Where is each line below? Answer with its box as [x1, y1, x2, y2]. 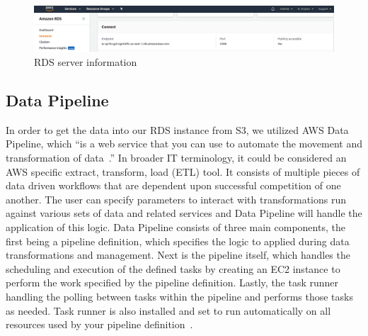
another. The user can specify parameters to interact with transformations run [6, 191, 346, 206]
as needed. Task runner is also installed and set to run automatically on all [6, 303, 331, 318]
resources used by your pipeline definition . [6, 317, 193, 332]
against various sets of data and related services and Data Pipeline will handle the [6, 206, 362, 220]
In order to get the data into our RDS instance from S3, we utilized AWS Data [6, 122, 349, 137]
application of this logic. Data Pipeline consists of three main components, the [6, 219, 345, 234]
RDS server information [34, 55, 137, 69]
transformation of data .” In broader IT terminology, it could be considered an [6, 150, 347, 164]
